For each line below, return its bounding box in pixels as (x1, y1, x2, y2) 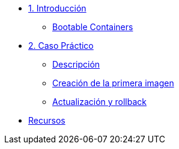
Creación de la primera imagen (52, 78, 174, 88)
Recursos (28, 115, 65, 125)
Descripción (52, 59, 100, 69)
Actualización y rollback (52, 97, 147, 107)
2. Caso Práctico (28, 40, 94, 51)
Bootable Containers (52, 22, 133, 32)
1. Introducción (28, 3, 86, 13)
